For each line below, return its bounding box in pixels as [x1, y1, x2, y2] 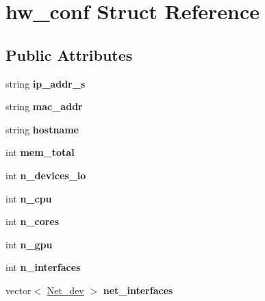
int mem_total [5, 145, 75, 159]
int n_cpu [5, 191, 52, 205]
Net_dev [47, 283, 84, 297]
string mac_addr [5, 99, 83, 114]
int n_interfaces [5, 260, 81, 274]
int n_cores [5, 214, 60, 228]
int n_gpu [5, 237, 53, 251]
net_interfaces [103, 283, 173, 297]
